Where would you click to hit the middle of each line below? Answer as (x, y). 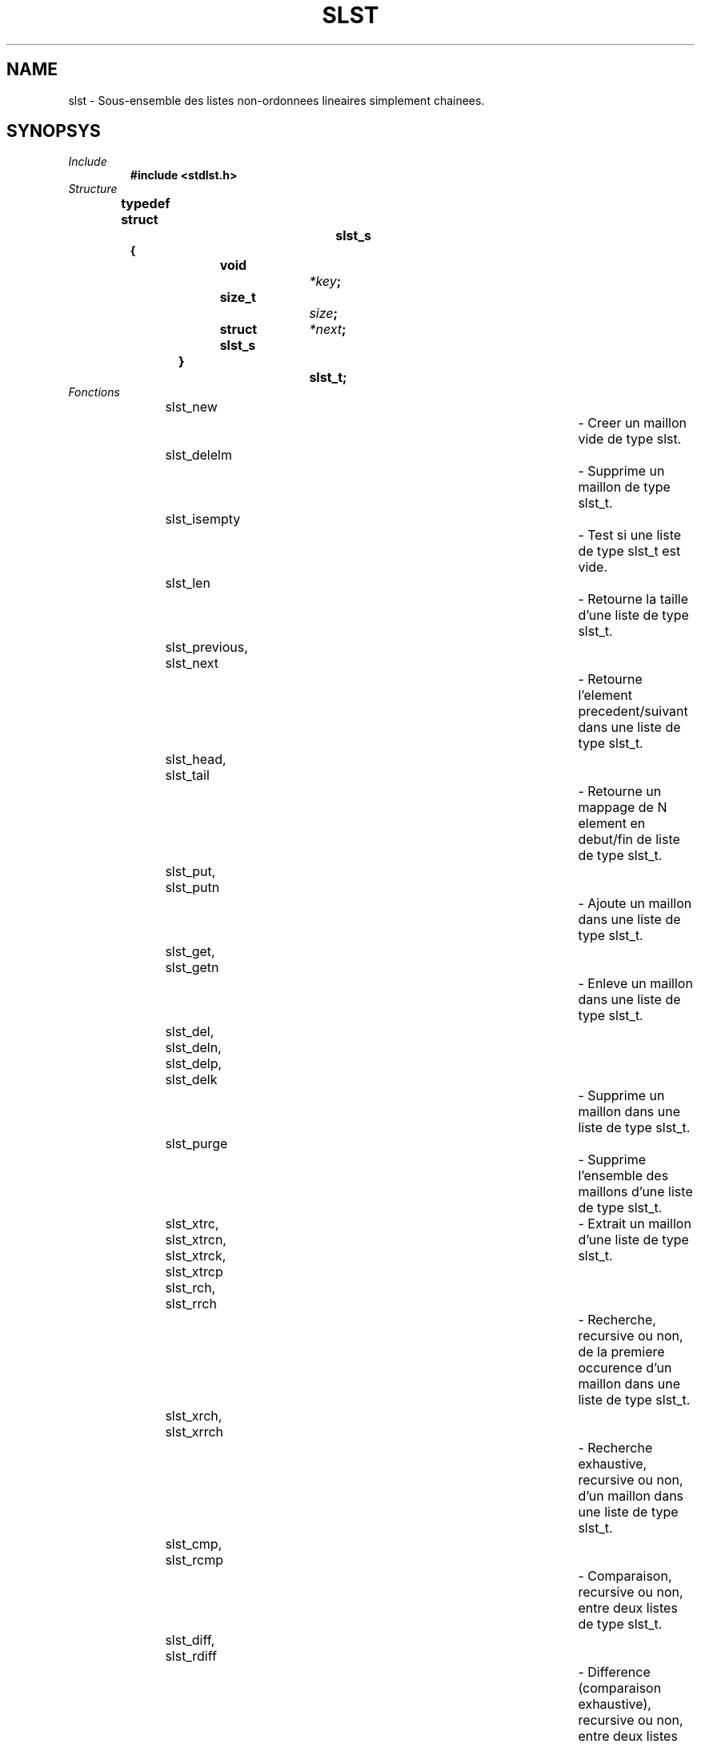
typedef (146, 204)
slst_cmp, (194, 1544)
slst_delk (191, 1080)
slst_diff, (190, 1640)
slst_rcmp (194, 1560)
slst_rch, (190, 1288)
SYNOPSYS (54, 131)
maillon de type (624, 487)
